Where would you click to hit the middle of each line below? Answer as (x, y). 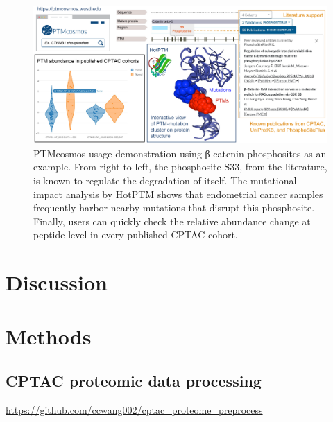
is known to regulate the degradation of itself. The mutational (165, 180)
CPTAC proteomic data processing (134, 381)
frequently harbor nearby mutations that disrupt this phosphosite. (174, 208)
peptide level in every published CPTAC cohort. (136, 235)
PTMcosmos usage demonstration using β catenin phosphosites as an (180, 153)
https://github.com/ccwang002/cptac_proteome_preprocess (134, 409)
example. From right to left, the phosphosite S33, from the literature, (180, 167)
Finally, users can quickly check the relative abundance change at (172, 221)
